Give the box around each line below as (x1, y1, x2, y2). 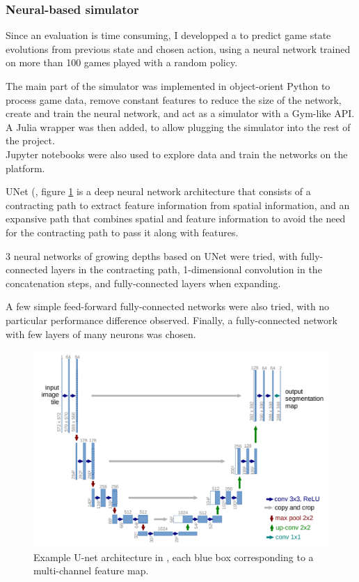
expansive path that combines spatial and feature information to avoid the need (6, 211, 346, 226)
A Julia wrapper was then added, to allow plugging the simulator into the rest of (6, 119, 351, 134)
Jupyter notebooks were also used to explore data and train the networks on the (6, 146, 348, 161)
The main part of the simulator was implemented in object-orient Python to (6, 79, 330, 93)
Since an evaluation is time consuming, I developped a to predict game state (6, 28, 331, 43)
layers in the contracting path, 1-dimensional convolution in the (51, 262, 322, 277)
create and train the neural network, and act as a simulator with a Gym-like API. (6, 106, 355, 121)
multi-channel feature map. (33, 563, 149, 578)
